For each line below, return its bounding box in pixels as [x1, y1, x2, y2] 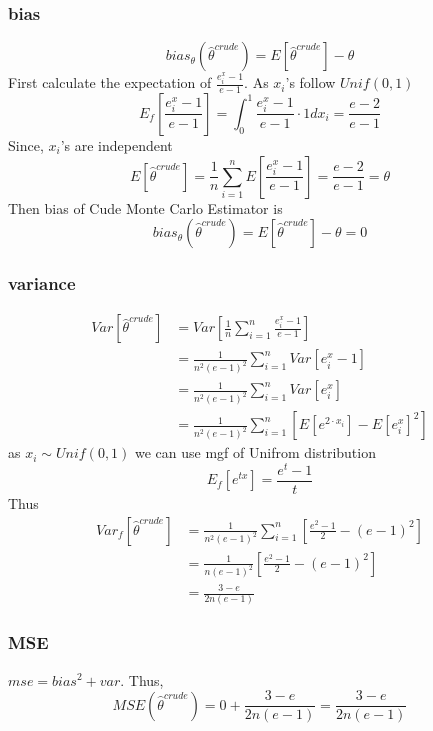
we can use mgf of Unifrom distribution [135, 442, 376, 463]
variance [8, 271, 76, 296]
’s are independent [60, 134, 173, 155]
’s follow [285, 72, 336, 93]
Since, [8, 134, 44, 155]
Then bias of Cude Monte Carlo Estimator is [8, 197, 283, 218]
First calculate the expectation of [8, 72, 212, 93]
